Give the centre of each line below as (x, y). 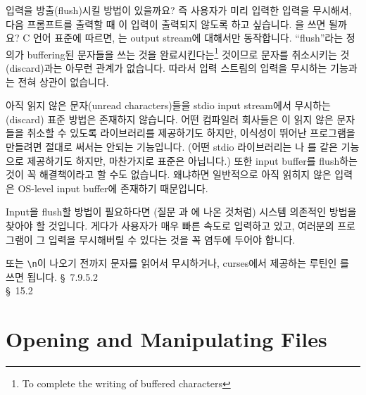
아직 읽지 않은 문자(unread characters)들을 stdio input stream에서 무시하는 (168, 105)
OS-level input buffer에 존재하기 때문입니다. (113, 188)
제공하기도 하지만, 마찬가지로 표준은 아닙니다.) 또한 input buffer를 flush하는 (192, 160)
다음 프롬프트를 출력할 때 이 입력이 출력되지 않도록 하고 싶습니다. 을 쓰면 (166, 24)
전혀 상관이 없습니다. (63, 81)
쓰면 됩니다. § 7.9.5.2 (52, 276)
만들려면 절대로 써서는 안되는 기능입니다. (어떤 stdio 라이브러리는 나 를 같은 (172, 146)
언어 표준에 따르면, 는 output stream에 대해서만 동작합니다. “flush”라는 (188, 38)
